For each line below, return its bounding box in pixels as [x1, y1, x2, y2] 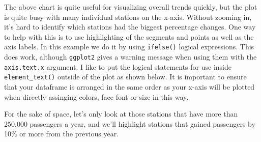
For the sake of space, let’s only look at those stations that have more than [4, 108, 238, 119]
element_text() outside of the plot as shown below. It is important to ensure [4, 71, 247, 82]
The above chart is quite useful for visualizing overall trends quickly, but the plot [4, 2, 257, 12]
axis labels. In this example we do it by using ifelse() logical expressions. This [4, 41, 254, 52]
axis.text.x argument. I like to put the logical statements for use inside [4, 61, 231, 72]
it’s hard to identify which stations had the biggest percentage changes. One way [4, 21, 256, 32]
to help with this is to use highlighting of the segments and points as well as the [4, 31, 254, 42]
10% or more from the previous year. [4, 128, 119, 139]
